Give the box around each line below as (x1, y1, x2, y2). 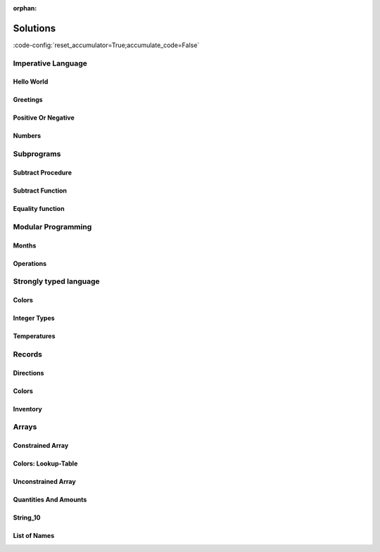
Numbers (13, 131, 42, 140)
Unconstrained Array (13, 477, 77, 486)
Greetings (13, 96, 43, 104)
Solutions (13, 22, 56, 34)
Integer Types (13, 314, 56, 323)
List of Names (13, 532, 55, 540)
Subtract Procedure (13, 169, 72, 177)
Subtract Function (13, 186, 67, 195)
